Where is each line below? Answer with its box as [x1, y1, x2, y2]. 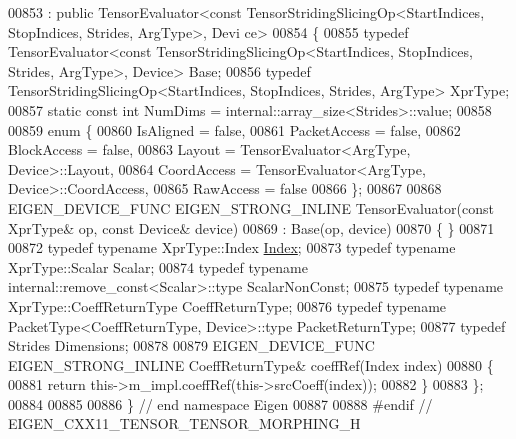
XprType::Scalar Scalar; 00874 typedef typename [8, 256, 308, 277]
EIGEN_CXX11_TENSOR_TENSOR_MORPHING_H [8, 413, 361, 434]
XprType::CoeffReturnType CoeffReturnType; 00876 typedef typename [8, 295, 447, 316]
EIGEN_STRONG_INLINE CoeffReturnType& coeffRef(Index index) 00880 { [8, 354, 494, 375]
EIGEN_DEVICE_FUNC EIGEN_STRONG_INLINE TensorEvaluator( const [8, 197, 494, 218]
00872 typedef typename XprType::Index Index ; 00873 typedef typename [8, 237, 456, 258]
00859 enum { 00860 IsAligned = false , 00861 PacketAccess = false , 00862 [8, 119, 461, 140]
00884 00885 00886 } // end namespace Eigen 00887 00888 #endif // [8, 393, 433, 414]
